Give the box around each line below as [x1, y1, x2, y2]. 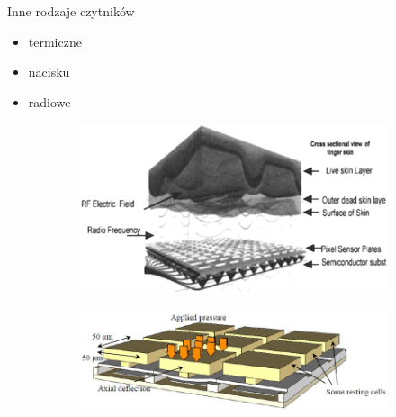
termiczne [28, 32, 82, 50]
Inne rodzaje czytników [7, 2, 135, 20]
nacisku [28, 62, 70, 81]
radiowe [28, 92, 71, 111]
